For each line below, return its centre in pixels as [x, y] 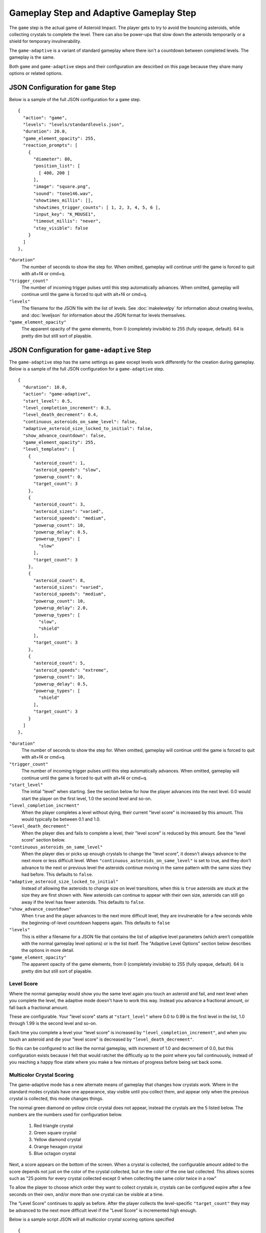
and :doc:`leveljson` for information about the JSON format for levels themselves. [104, 315]
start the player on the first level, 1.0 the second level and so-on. [87, 798]
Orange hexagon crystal [58, 1146]
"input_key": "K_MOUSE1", [65, 214]
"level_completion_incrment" [44, 806]
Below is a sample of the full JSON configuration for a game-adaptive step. [87, 369]
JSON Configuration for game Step [63, 87]
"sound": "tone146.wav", [63, 193]
